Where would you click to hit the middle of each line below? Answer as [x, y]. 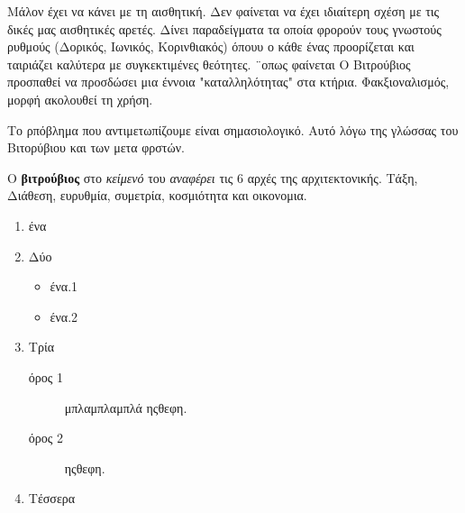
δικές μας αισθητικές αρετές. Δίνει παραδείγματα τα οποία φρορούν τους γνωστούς [224, 28]
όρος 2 [46, 438]
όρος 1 [46, 376]
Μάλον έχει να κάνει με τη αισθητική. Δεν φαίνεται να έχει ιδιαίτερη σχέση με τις [223, 11]
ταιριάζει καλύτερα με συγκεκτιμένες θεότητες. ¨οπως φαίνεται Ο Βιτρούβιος [209, 64]
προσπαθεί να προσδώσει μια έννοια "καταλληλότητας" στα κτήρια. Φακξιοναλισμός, [228, 82]
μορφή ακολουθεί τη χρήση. [80, 99]
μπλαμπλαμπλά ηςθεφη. [126, 407]
